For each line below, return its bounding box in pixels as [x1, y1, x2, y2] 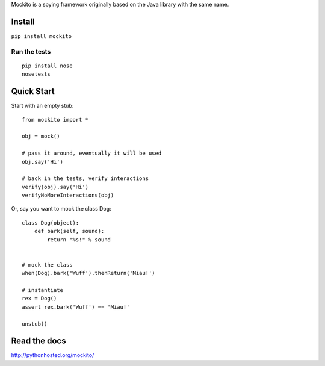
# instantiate [22, 287, 63, 293]
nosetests [22, 71, 51, 78]
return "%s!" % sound [47, 236, 111, 243]
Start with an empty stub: [11, 102, 74, 110]
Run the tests [11, 47, 51, 55]
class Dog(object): [22, 219, 79, 226]
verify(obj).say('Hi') [22, 184, 89, 190]
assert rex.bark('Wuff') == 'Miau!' [22, 303, 130, 310]
